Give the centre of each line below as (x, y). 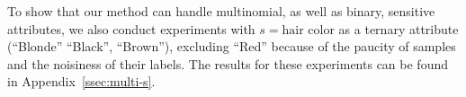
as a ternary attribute (399, 28)
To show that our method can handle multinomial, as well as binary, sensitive (221, 11)
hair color (308, 30)
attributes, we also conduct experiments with (131, 28)
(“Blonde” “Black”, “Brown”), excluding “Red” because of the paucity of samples (232, 46)
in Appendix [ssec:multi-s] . (81, 81)
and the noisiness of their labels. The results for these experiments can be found (228, 63)
